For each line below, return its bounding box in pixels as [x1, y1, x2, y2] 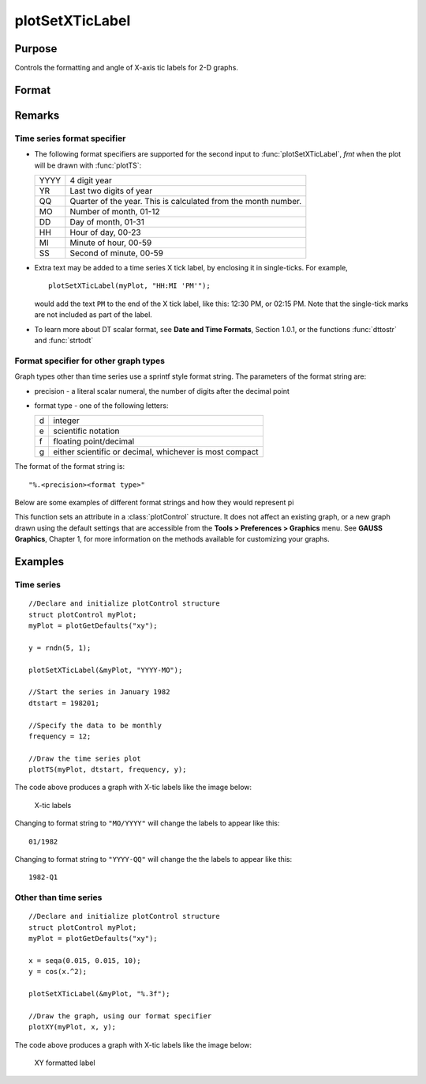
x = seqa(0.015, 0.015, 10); [28, 956, 141, 965]
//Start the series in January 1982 [28, 688, 170, 697]
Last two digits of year [69, 186, 153, 197]
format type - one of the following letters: [34, 400, 169, 410]
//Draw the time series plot [28, 754, 141, 763]
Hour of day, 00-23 [69, 227, 141, 238]
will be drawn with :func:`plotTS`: [34, 161, 142, 170]
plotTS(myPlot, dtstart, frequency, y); [28, 765, 187, 774]
